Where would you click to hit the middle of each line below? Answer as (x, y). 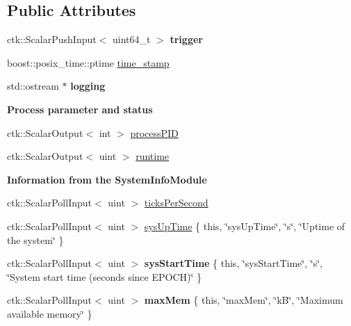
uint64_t (132, 39)
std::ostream (33, 86)
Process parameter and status (80, 109)
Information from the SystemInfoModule (107, 179)
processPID (154, 132)
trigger (186, 39)
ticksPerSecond (176, 203)
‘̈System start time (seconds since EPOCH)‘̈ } (104, 276)
